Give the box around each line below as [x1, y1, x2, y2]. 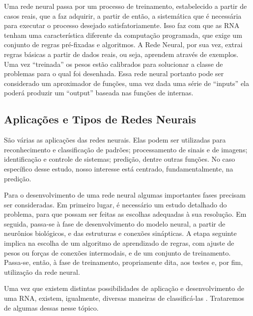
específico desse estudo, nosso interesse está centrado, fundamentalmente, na [4, 163, 233, 173]
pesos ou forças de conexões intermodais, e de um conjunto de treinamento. [4, 247, 231, 258]
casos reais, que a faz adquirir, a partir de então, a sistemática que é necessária [4, 10, 242, 21]
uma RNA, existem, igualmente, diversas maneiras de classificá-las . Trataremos [4, 293, 244, 303]
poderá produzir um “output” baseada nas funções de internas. [4, 87, 194, 98]
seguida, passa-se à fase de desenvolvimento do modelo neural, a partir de [4, 218, 225, 229]
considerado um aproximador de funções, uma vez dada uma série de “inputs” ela [4, 78, 249, 88]
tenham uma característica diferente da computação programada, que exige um [4, 29, 242, 40]
